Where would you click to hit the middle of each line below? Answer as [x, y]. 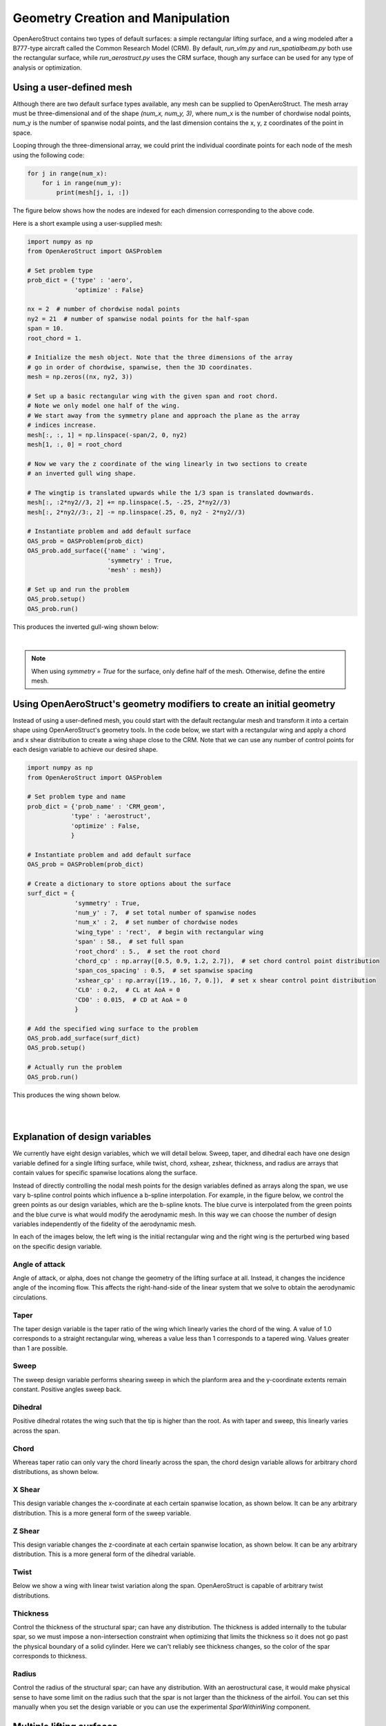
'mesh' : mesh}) [134, 570]
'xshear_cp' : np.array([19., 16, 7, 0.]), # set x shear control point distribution [225, 980]
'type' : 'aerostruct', [111, 816]
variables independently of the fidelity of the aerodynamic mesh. [104, 1224]
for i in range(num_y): [82, 183]
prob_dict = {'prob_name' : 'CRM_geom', [96, 806]
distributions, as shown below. [56, 1472]
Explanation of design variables [82, 1137]
